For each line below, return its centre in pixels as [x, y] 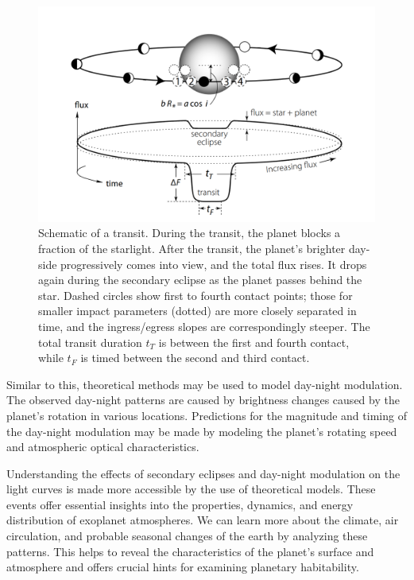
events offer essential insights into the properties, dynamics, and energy [180, 504]
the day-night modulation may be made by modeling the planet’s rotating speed [202, 431]
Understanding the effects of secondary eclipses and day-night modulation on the [203, 473]
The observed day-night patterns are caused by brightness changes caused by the [203, 400]
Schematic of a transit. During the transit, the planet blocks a [190, 233]
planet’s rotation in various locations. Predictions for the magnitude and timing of [207, 415]
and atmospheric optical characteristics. [103, 447]
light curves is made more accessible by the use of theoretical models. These [191, 489]
